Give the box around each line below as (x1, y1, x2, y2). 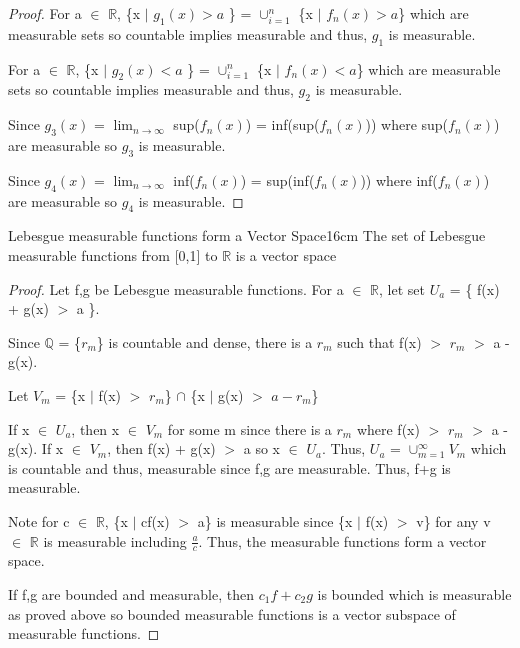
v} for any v (416, 510, 491, 531)
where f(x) (356, 418, 420, 439)
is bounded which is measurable (317, 583, 512, 604)
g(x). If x (8, 438, 64, 459)
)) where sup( (365, 114, 449, 135)
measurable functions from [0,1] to (8, 244, 218, 265)
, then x (71, 418, 120, 439)
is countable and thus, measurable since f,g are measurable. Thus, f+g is (8, 457, 451, 478)
